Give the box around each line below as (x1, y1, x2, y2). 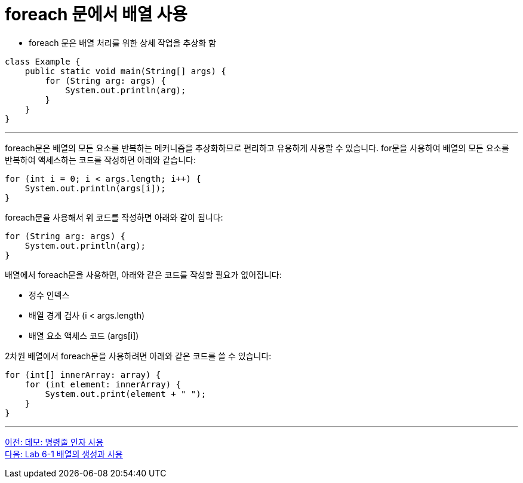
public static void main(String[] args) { (24, 66, 226, 76)
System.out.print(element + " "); (45, 389, 207, 399)
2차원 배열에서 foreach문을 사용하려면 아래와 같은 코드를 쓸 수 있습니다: (5, 350, 272, 361)
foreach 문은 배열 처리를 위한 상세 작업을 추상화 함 (29, 37, 216, 48)
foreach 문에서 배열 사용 (5, 4, 187, 25)
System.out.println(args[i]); (24, 183, 166, 193)
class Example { (5, 56, 81, 66)
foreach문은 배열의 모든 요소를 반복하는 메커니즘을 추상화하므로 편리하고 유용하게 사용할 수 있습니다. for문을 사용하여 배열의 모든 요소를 (5, 142, 509, 153)
